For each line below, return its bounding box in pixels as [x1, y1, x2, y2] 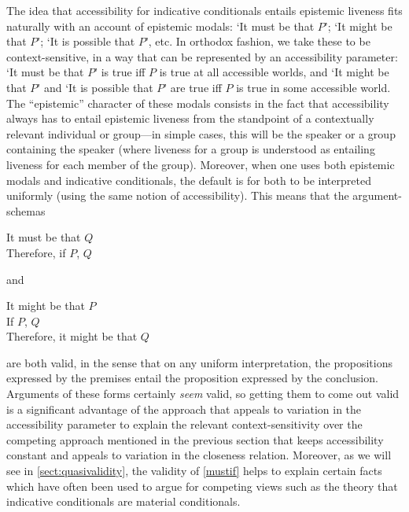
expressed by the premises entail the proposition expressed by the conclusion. [6, 370, 378, 386]
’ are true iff [164, 79, 222, 95]
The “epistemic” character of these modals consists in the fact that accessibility [6, 94, 389, 111]
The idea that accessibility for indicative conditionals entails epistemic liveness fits [6, 2, 403, 18]
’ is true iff [94, 64, 146, 80]
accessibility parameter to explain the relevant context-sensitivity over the [6, 416, 363, 433]
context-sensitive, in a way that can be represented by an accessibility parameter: [6, 48, 398, 64]
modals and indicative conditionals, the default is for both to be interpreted [6, 171, 371, 188]
